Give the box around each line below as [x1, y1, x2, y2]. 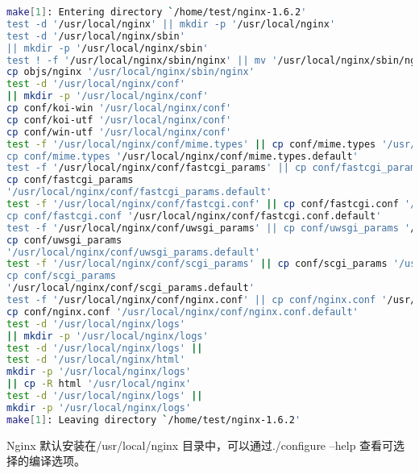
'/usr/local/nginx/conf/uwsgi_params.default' [6, 246, 260, 258]
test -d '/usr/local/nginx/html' [6, 354, 185, 366]
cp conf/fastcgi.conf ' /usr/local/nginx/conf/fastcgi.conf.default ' [6, 210, 382, 222]
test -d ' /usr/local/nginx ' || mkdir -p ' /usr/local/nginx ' [6, 18, 336, 30]
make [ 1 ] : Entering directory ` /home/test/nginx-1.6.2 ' [6, 6, 307, 18]
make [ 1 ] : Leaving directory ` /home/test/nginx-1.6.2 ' [6, 414, 301, 426]
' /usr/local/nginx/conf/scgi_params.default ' [6, 282, 255, 294]
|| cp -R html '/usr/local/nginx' [6, 378, 192, 390]
